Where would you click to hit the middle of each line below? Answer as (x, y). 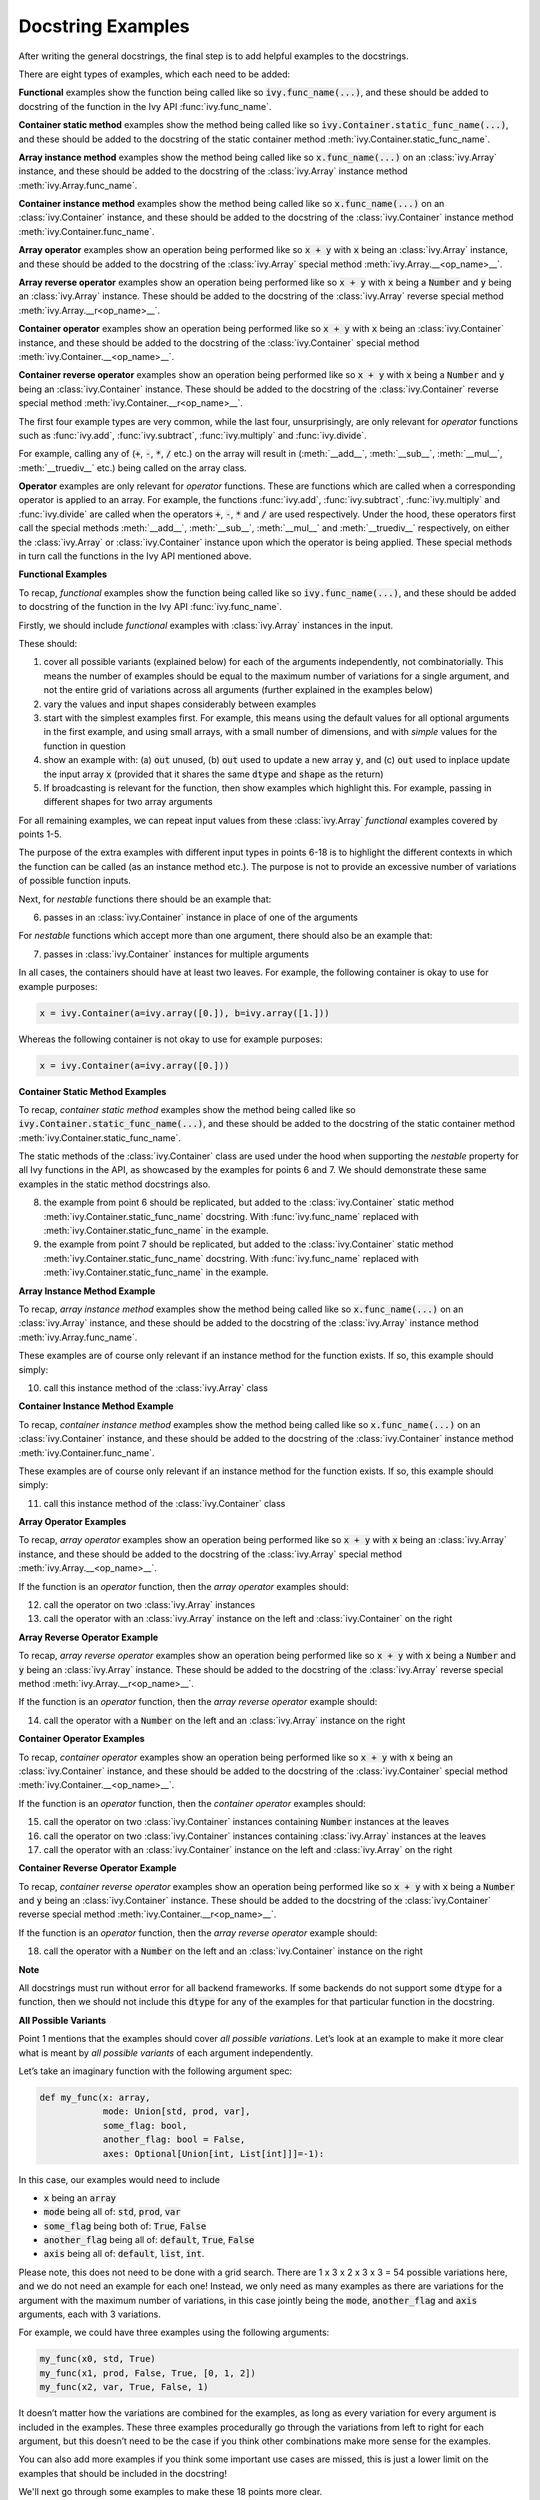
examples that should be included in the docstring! (122, 2473)
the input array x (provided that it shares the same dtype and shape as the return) (213, 774)
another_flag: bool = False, (174, 2139)
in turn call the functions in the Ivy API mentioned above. (135, 556)
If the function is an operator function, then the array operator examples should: (183, 1586)
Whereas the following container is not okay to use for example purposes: (170, 1039)
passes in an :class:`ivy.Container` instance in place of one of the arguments (201, 917)
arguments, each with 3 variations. (90, 2314)
